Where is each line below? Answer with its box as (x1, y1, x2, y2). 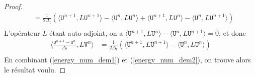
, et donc (219, 28, 246, 38)
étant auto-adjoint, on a (49, 28, 123, 38)
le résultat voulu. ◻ (4, 64, 66, 74)
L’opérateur (4, 28, 40, 38)
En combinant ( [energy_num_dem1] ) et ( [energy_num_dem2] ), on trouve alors (4, 54, 251, 65)
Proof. (4, 1, 23, 11)
